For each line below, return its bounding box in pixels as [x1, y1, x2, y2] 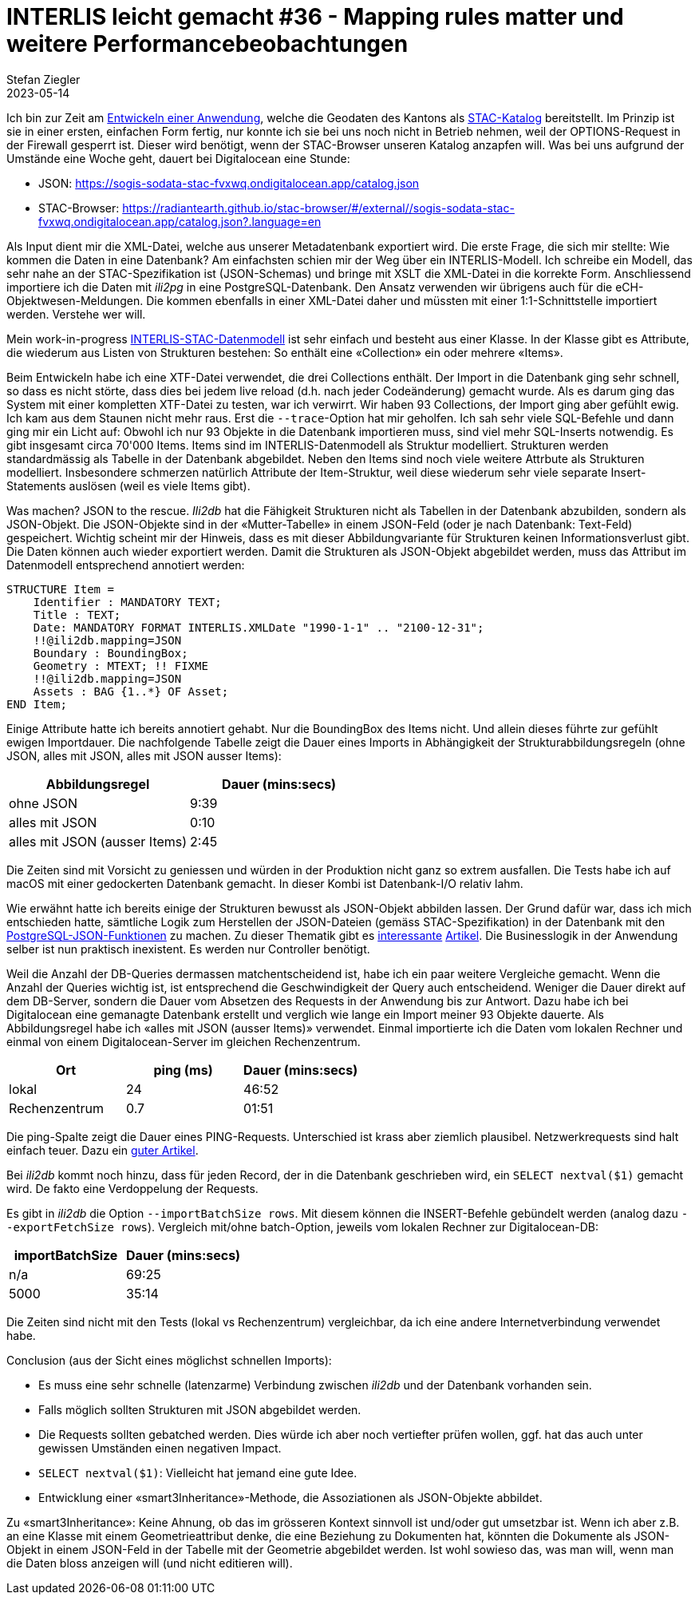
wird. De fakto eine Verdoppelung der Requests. [6, 1181, 259, 1195]
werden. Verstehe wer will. [6, 307, 146, 321]
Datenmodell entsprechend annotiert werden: [6, 557, 245, 572]
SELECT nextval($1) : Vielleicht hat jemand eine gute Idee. [38, 1465, 357, 1480]
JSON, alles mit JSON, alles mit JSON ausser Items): [6, 748, 282, 763]
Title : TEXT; [33, 608, 121, 621]
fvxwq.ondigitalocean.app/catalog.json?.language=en [38, 214, 322, 228]
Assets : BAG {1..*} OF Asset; [33, 684, 229, 698]
